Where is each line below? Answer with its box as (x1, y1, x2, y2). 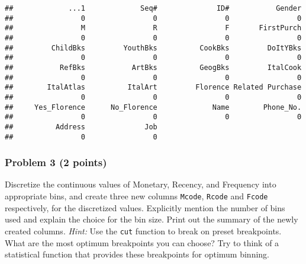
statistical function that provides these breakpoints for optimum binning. (5, 248, 270, 260)
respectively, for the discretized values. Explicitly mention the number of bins (5, 201, 285, 214)
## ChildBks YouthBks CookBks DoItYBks (5, 43, 302, 52)
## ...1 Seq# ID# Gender (5, 4, 302, 12)
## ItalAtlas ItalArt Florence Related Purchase (5, 83, 302, 92)
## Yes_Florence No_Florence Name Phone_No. (5, 103, 302, 112)
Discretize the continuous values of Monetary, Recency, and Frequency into (5, 178, 276, 190)
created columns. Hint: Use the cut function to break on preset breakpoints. (5, 224, 282, 237)
